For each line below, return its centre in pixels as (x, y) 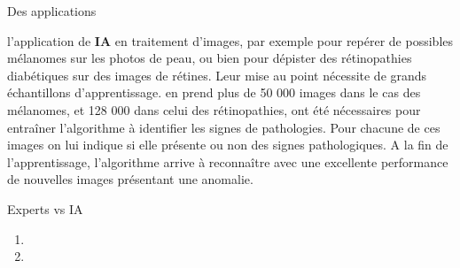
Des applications (52, 11)
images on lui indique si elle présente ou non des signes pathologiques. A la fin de (228, 145)
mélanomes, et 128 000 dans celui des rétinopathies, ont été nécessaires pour (214, 109)
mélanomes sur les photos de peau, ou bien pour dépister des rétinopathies (210, 58)
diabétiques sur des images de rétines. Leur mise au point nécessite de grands (217, 75)
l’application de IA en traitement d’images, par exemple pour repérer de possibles (230, 40)
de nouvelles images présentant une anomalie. (130, 179)
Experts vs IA (45, 208)
